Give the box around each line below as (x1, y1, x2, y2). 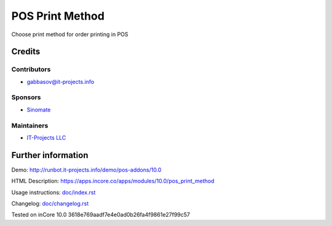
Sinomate (26, 106, 51, 113)
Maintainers (11, 121, 49, 130)
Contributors (11, 65, 51, 73)
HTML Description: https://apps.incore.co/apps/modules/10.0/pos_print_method (11, 178, 215, 185)
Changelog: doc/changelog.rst (11, 200, 89, 208)
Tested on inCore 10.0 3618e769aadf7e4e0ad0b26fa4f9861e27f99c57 (11, 211, 191, 219)
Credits (11, 47, 41, 57)
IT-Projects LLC (26, 134, 66, 141)
